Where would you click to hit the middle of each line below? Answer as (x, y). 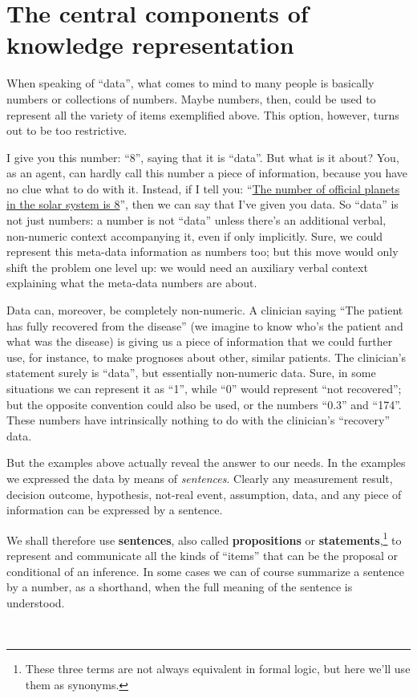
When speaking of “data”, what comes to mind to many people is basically (190, 83)
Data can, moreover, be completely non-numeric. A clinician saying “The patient (205, 310)
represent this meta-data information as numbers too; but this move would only (202, 252)
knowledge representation (150, 45)
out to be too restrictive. (67, 130)
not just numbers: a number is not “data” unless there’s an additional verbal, (196, 220)
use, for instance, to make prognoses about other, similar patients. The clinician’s (206, 357)
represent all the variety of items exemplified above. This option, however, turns (203, 114)
